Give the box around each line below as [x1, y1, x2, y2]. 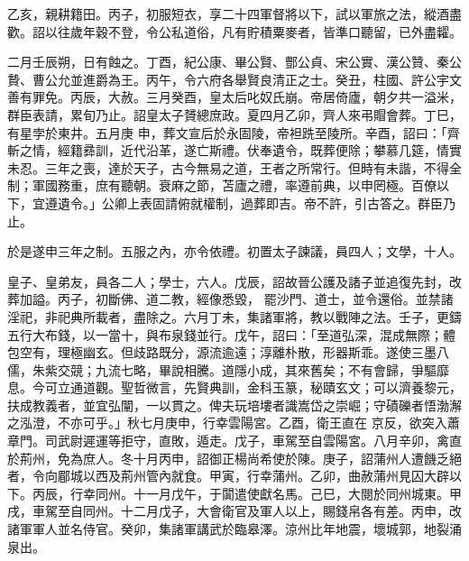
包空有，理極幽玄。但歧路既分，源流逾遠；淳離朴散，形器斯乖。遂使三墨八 [7, 343, 449, 362]
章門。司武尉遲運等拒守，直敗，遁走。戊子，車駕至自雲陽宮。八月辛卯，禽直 [7, 431, 462, 450]
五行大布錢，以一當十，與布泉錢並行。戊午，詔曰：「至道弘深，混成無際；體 [7, 325, 455, 344]
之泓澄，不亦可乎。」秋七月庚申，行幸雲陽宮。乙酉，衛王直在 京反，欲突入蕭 [7, 413, 460, 432]
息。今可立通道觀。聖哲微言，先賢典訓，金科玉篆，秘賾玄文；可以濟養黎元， [7, 378, 462, 397]
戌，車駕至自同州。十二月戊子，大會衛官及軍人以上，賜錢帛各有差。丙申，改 [7, 501, 462, 520]
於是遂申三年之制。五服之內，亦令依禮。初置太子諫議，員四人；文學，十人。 [7, 242, 462, 261]
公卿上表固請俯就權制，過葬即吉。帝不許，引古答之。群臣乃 [101, 193, 455, 212]
